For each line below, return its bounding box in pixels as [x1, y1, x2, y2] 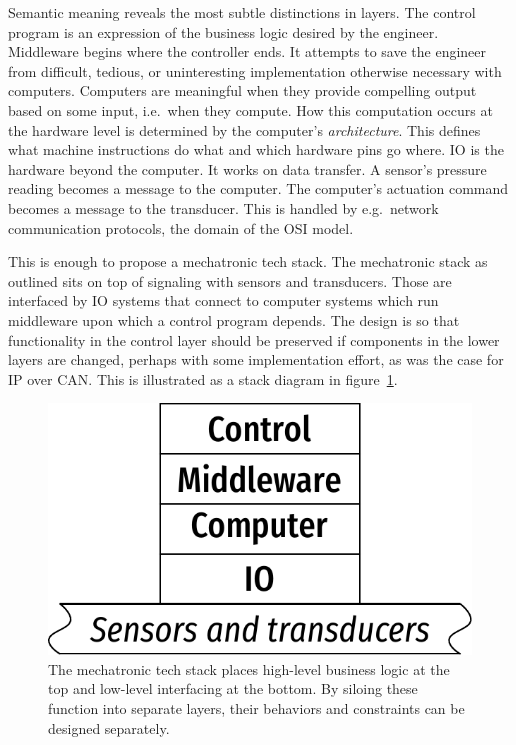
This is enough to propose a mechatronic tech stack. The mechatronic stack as [8, 251, 488, 272]
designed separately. [48, 717, 170, 738]
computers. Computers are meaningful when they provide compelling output [8, 80, 477, 101]
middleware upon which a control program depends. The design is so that [8, 309, 460, 330]
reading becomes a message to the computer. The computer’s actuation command [8, 178, 509, 199]
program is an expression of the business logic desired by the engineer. [8, 21, 439, 42]
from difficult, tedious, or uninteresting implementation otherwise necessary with [8, 60, 502, 81]
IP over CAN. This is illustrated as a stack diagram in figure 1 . [8, 368, 398, 389]
